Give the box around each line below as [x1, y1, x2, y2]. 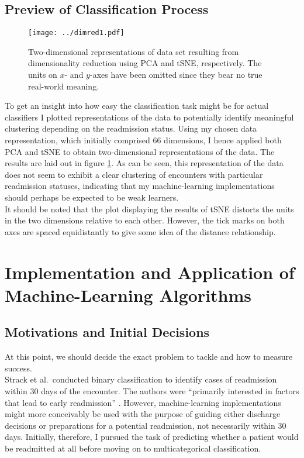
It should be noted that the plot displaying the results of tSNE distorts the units [5, 202, 294, 215]
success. [5, 361, 32, 374]
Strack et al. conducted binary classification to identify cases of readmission [5, 373, 277, 385]
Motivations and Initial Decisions [5, 323, 210, 341]
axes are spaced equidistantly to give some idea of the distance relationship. [5, 225, 276, 237]
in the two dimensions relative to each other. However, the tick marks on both [5, 214, 285, 226]
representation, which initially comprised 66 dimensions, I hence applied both [5, 134, 282, 146]
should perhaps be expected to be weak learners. [5, 191, 179, 203]
